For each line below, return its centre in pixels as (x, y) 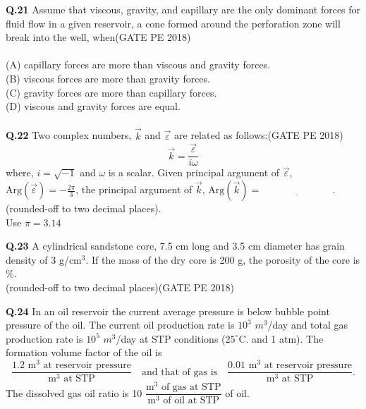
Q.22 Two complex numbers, (69, 135)
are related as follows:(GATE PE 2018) (259, 135)
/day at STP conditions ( (171, 338)
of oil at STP (191, 401)
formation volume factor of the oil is (84, 352)
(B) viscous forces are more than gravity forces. (108, 78)
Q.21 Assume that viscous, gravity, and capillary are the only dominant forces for (183, 9)
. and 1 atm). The (285, 338)
